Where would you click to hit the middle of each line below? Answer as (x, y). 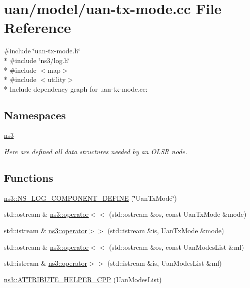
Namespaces (35, 115)
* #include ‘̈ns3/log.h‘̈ (37, 60)
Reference (38, 27)
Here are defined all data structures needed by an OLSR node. (96, 152)
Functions (29, 178)
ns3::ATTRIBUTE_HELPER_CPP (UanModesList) (83, 279)
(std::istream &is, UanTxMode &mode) (166, 231)
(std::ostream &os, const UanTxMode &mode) (178, 214)
